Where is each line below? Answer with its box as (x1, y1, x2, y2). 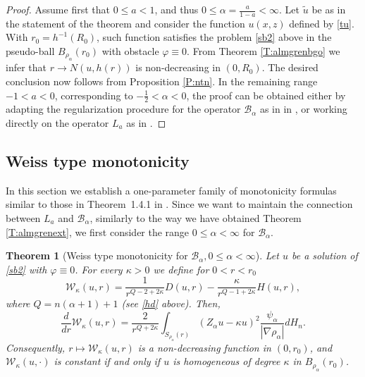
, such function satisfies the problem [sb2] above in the (97, 30, 332, 44)
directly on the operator (6, 116, 109, 130)
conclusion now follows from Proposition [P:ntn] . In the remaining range (6, 74, 318, 89)
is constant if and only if (54, 354, 161, 369)
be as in (311, 2, 346, 16)
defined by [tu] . (289, 16, 354, 30)
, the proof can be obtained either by (186, 87, 346, 102)
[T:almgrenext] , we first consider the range (6, 224, 190, 239)
